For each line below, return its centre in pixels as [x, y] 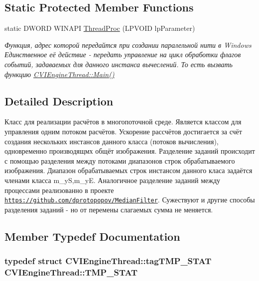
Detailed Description [59, 101]
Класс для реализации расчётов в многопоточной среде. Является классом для [123, 122]
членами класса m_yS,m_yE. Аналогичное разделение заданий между [113, 180]
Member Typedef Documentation [92, 236]
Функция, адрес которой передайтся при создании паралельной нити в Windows [128, 45]
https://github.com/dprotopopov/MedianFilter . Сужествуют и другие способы [130, 200]
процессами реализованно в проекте [59, 190]
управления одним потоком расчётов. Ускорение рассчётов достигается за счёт [123, 131]
